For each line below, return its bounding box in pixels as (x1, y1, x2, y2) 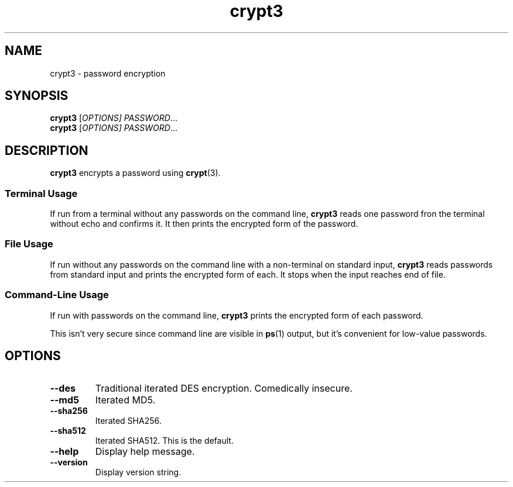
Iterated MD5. (95, 394, 156, 406)
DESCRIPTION (5, 143, 88, 158)
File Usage (5, 238, 53, 250)
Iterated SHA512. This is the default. (95, 436, 234, 446)
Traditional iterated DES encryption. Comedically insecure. (95, 382, 353, 395)
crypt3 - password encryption (50, 68, 166, 78)
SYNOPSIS (5, 88, 69, 103)
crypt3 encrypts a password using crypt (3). (50, 168, 221, 178)
